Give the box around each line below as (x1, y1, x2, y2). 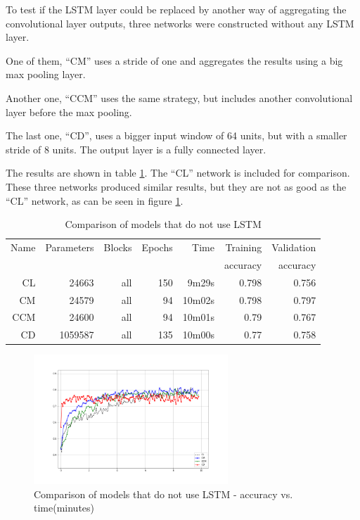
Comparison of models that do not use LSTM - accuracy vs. (34, 486, 293, 501)
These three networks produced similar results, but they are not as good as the (6, 179, 347, 194)
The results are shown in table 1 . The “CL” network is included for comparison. (6, 165, 350, 180)
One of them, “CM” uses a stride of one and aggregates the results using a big (6, 53, 343, 68)
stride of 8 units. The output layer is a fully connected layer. (6, 141, 266, 156)
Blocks (103, 239, 132, 254)
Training (225, 239, 262, 254)
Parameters (45, 239, 94, 254)
